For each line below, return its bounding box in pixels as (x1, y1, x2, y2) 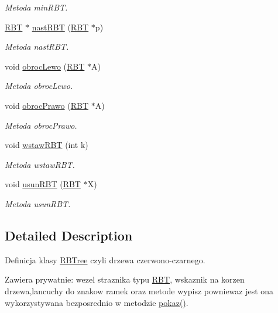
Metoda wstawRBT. (5, 158, 75, 170)
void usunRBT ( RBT (5, 178, 81, 190)
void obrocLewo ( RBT (5, 60, 85, 72)
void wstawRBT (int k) (5, 139, 88, 151)
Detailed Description (5, 226, 133, 244)
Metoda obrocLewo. (5, 80, 73, 92)
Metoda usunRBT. (5, 197, 71, 209)
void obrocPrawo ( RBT (5, 99, 89, 111)
